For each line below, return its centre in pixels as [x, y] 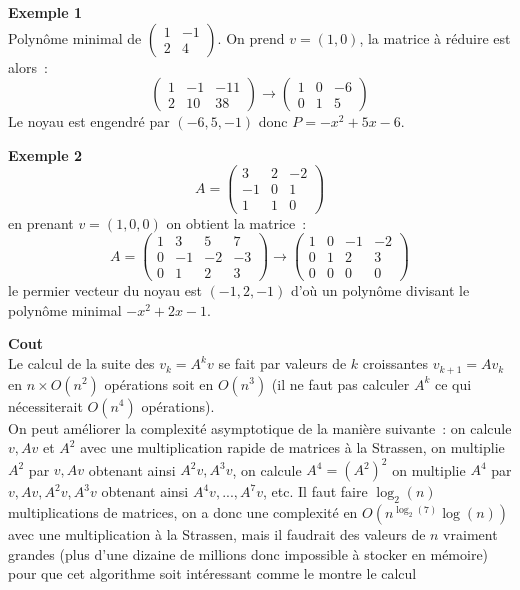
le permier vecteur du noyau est [105, 290]
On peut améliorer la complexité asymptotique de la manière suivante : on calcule [260, 427]
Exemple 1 [45, 12]
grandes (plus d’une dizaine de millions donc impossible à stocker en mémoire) [248, 553]
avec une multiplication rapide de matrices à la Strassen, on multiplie [292, 447]
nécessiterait [45, 405]
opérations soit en [159, 383]
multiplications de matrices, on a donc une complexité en [183, 512]
